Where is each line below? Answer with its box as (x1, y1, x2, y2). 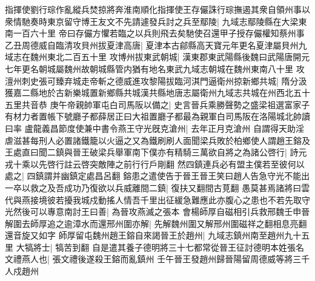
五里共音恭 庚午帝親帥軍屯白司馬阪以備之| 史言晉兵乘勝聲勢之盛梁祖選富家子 (5, 98, 310, 110)
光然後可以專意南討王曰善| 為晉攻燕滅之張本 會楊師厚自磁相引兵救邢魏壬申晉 (5, 205, 310, 218)
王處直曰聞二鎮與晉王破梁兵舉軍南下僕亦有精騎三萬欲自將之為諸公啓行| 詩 (5, 146, 299, 158)
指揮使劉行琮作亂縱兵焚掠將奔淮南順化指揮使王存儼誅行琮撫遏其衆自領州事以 (5, 3, 310, 15)
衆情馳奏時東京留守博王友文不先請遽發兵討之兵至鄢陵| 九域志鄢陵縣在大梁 (5, 15, 299, 27)
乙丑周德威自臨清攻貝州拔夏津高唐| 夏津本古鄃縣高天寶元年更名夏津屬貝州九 (5, 38, 307, 51)
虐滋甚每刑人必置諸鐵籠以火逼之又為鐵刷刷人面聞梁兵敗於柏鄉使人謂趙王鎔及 (5, 134, 310, 146)
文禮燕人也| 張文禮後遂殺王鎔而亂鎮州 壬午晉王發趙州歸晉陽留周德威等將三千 (5, 252, 310, 265)
